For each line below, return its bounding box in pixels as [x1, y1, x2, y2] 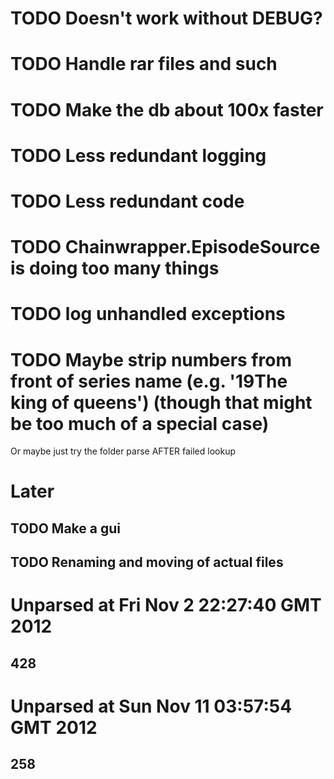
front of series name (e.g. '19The [10, 370, 288, 392]
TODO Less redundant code [10, 190, 245, 212]
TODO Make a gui [10, 520, 122, 537]
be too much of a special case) [10, 412, 270, 435]
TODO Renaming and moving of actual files [10, 554, 284, 571]
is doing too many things [10, 257, 220, 280]
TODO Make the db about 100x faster [10, 98, 324, 121]
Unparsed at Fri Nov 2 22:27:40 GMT [10, 594, 322, 617]
